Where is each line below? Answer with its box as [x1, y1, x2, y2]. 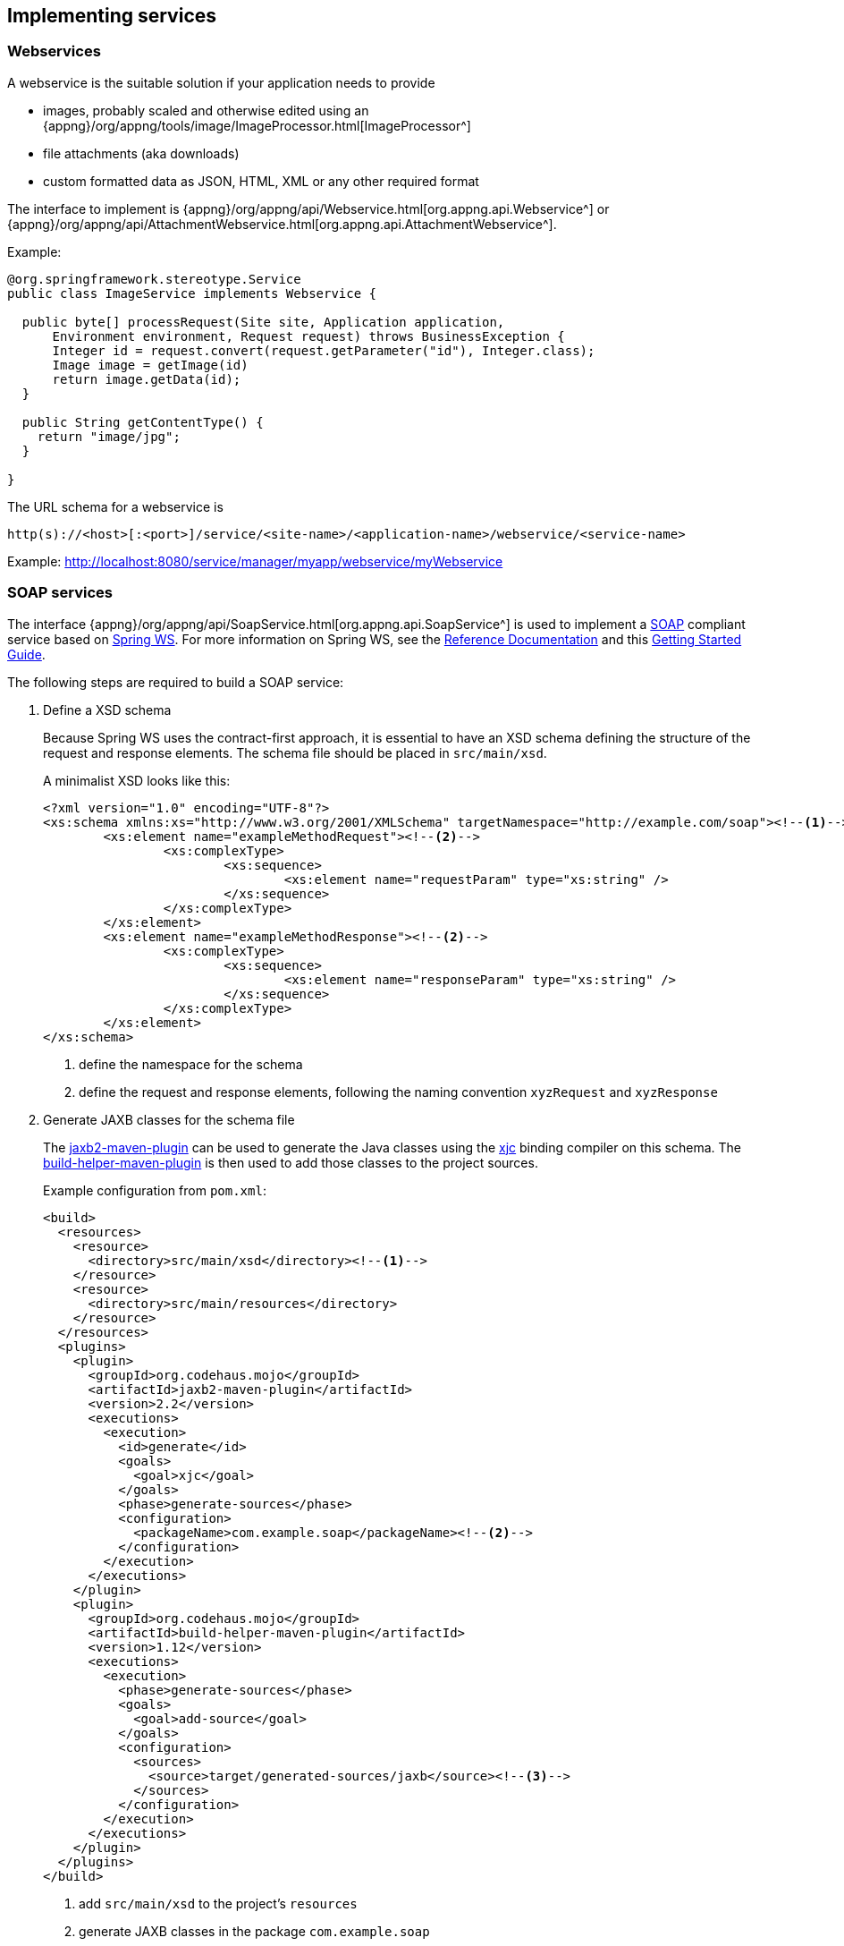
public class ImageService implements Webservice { [7, 285, 377, 301]
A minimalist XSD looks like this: [43, 772, 231, 788]
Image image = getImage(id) [52, 357, 249, 372]
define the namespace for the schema [79, 1056, 303, 1072]
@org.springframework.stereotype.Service [7, 271, 301, 286]
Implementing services [7, 4, 217, 27]
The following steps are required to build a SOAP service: [7, 674, 344, 690]
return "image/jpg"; [37, 429, 181, 444]
